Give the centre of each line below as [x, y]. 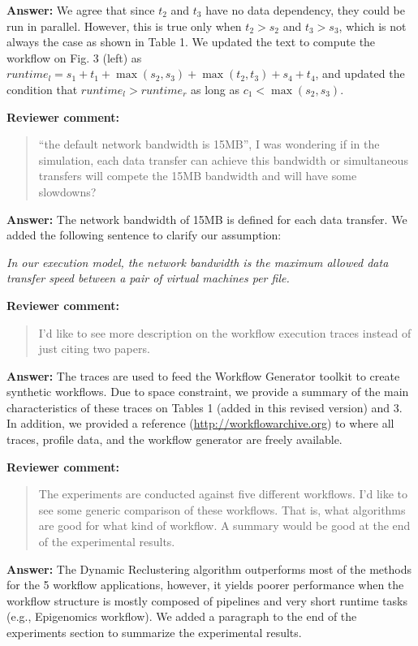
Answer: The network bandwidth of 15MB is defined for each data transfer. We [207, 219]
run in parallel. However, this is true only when [124, 26]
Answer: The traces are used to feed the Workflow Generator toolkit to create [203, 375]
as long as [215, 89]
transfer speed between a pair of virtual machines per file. [148, 278]
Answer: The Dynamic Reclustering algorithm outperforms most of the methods [209, 568]
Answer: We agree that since [81, 10]
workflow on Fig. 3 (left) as [74, 57]
